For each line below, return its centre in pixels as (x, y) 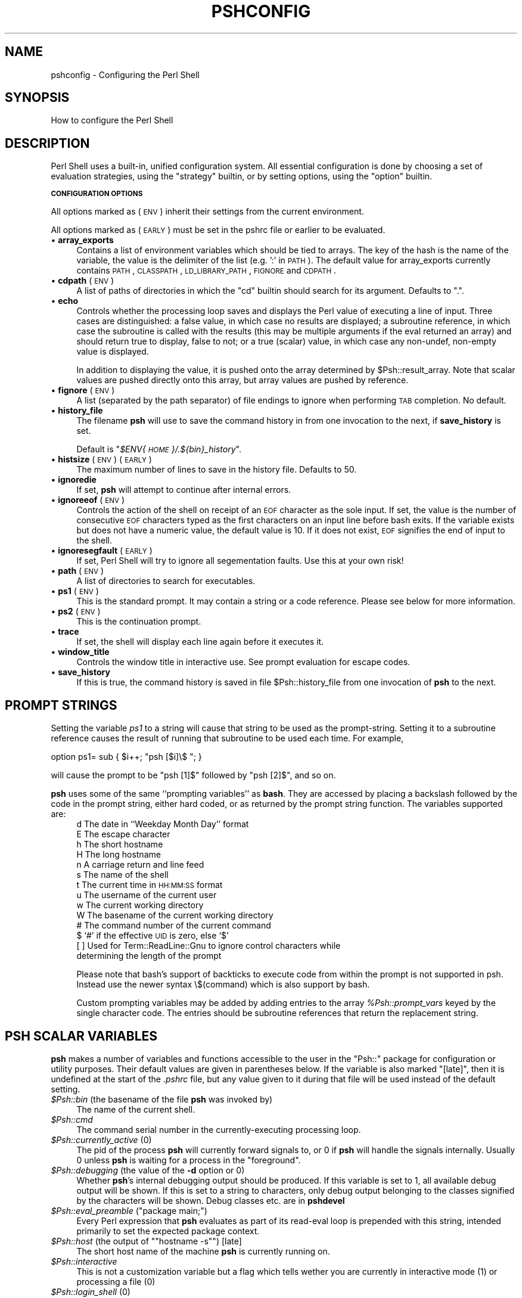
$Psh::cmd (72, 1119)
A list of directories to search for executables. (166, 581)
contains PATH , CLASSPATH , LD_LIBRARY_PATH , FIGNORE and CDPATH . (206, 271)
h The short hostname (120, 844)
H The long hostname (119, 855)
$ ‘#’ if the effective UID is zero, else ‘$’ (153, 936)
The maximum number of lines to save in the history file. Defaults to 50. (217, 470)
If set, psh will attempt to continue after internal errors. (184, 490)
